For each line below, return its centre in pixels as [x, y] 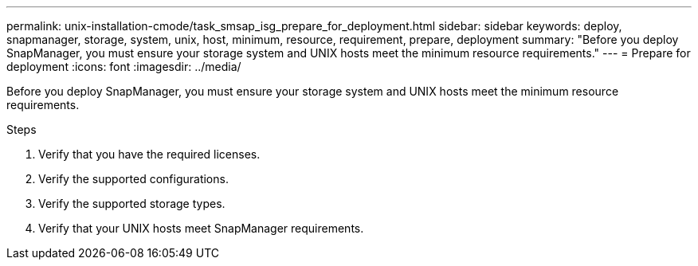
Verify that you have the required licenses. [149, 154]
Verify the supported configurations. [133, 179]
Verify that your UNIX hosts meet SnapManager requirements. [201, 228]
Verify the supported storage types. [132, 203]
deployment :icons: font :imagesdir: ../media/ [124, 66]
